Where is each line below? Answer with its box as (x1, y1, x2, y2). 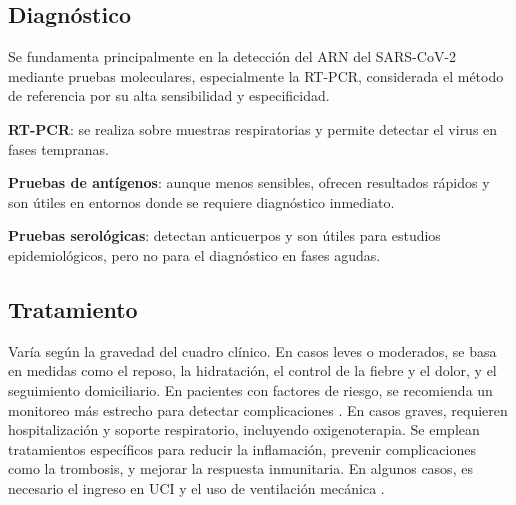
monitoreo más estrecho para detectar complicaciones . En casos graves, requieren (8, 399, 508, 420)
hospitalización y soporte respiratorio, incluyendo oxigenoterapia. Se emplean (8, 419, 480, 440)
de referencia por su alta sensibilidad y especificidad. (8, 85, 330, 106)
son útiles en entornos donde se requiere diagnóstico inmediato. (8, 191, 395, 212)
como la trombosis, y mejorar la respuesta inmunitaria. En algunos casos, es (8, 458, 473, 479)
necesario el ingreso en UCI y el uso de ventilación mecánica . (8, 477, 385, 498)
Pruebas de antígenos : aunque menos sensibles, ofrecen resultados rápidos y (8, 172, 490, 193)
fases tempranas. (8, 138, 109, 159)
